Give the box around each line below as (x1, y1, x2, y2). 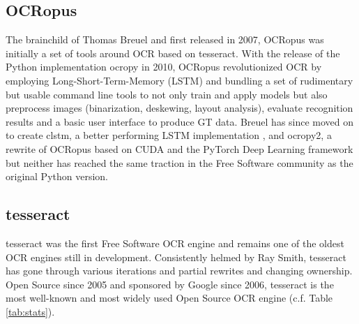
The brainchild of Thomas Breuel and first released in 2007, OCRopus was (6, 32, 324, 47)
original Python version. (6, 169, 108, 184)
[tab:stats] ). (6, 304, 55, 318)
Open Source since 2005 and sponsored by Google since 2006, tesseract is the (6, 277, 334, 291)
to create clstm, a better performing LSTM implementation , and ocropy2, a (6, 128, 332, 142)
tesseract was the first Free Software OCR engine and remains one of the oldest (6, 235, 344, 250)
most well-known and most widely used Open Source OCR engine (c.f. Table (6, 290, 333, 305)
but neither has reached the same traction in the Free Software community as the (6, 155, 353, 170)
